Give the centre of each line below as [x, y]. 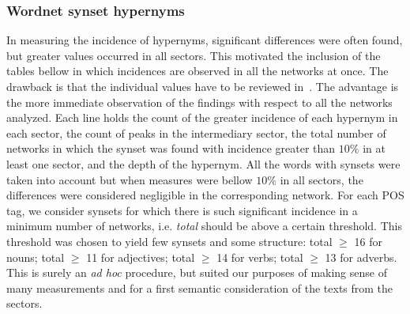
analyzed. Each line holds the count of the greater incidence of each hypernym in [202, 117]
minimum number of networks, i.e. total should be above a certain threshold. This [204, 226]
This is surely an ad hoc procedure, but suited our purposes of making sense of [197, 272]
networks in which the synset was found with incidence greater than [171, 148]
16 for [368, 241]
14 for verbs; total [260, 257]
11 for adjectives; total [141, 257]
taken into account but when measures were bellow [130, 179]
